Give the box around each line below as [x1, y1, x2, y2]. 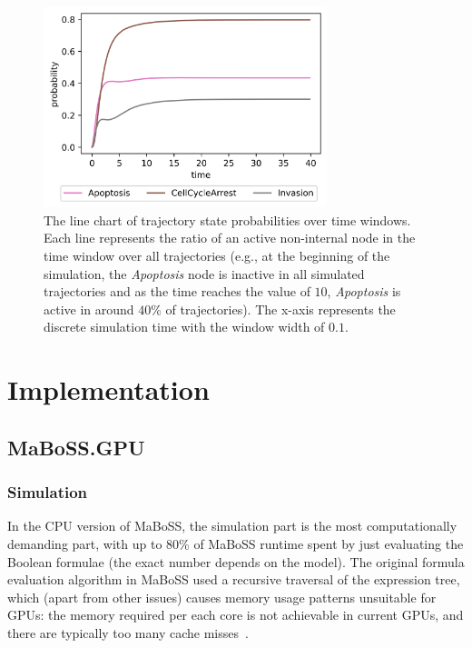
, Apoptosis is [327, 282, 401, 301]
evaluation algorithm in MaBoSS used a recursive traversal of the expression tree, [7, 570, 460, 589]
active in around [44, 299, 134, 318]
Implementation [7, 371, 210, 408]
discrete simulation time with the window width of [44, 317, 325, 336]
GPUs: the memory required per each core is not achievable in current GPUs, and [7, 605, 464, 624]
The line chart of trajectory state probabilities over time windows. [44, 210, 411, 229]
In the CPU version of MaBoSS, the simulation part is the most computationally [7, 516, 457, 535]
